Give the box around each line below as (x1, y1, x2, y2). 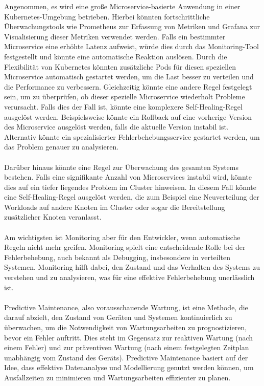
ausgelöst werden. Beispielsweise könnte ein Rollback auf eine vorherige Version (4, 111, 252, 122)
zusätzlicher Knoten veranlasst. (4, 211, 102, 222)
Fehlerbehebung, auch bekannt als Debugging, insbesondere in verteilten (4, 251, 230, 262)
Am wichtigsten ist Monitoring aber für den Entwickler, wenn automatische (4, 231, 241, 242)
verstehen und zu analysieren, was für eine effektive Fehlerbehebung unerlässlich (4, 272, 255, 283)
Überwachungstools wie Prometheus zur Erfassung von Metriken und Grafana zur (4, 21, 260, 32)
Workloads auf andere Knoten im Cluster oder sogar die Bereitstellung (4, 201, 225, 212)
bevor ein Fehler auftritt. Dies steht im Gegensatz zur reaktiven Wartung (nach (4, 332, 253, 342)
